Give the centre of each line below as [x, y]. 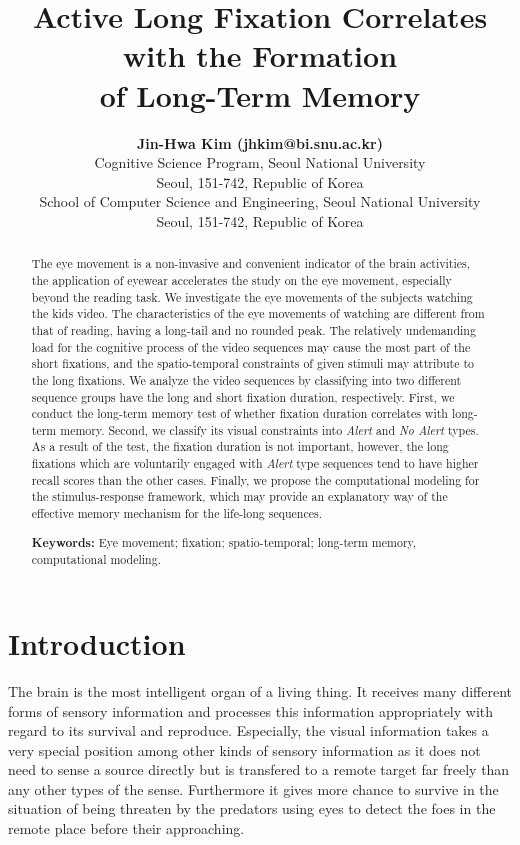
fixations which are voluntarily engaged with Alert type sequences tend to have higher [255, 463]
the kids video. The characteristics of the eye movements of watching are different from [258, 313]
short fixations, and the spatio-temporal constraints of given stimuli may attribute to [252, 363]
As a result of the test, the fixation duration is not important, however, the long [240, 446]
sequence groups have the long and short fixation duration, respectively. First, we [243, 396]
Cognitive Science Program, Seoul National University [260, 162]
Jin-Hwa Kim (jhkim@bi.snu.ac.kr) [260, 142]
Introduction [97, 642]
